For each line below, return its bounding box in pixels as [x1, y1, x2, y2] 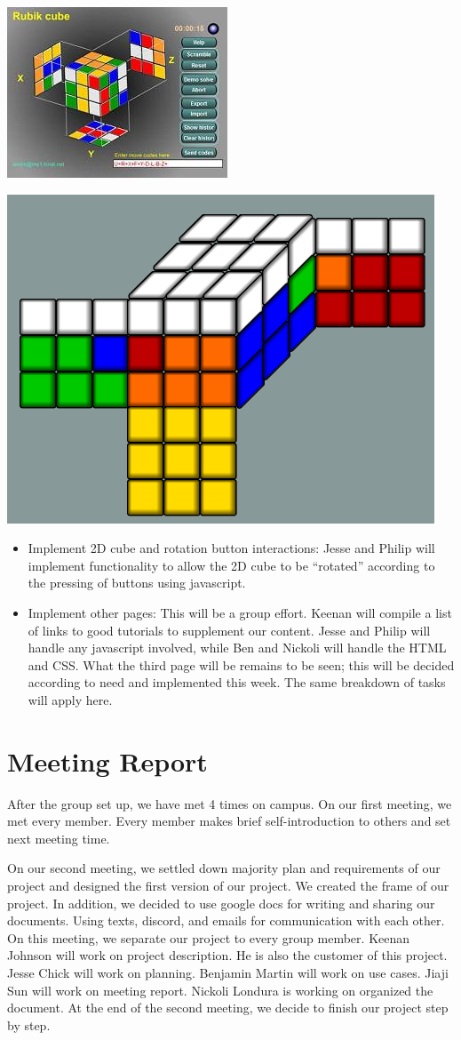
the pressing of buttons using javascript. [28, 573, 246, 592]
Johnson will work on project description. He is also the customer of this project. [7, 946, 448, 964]
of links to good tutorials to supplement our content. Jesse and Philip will [28, 620, 431, 639]
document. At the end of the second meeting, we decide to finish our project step [7, 998, 449, 1017]
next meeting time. [7, 828, 110, 847]
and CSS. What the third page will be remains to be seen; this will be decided [28, 655, 455, 674]
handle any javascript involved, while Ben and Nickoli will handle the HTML [28, 638, 447, 657]
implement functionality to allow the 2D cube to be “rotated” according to [28, 556, 435, 574]
